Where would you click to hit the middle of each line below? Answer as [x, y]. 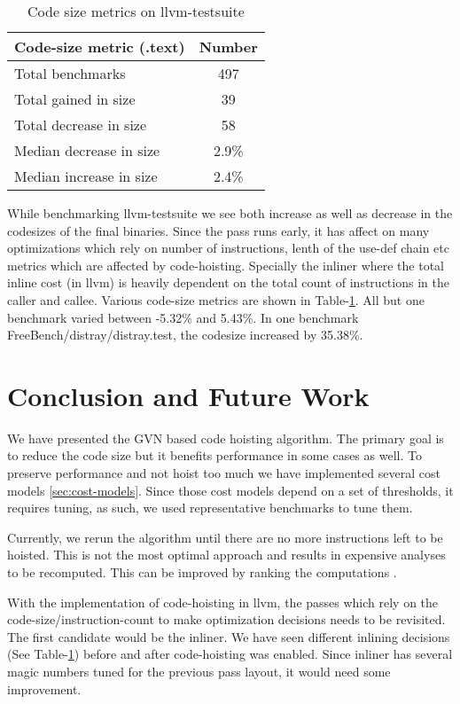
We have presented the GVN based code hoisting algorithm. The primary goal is [226, 438]
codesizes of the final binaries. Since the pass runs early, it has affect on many [218, 230]
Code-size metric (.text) [100, 47]
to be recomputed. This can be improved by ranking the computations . [202, 572]
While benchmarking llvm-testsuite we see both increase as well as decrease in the [230, 213]
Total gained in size [75, 99]
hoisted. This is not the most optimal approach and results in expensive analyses [226, 555]
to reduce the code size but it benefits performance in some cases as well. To [214, 455]
